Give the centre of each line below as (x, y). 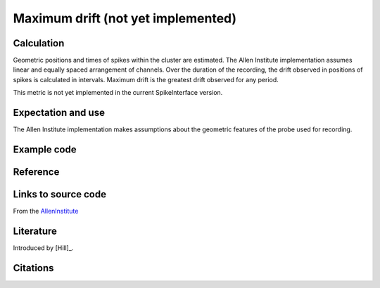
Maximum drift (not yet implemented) (125, 18)
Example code (45, 149)
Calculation (39, 43)
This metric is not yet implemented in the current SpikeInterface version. (118, 93)
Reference (36, 172)
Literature (35, 231)
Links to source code (60, 194)
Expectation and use (59, 113)
